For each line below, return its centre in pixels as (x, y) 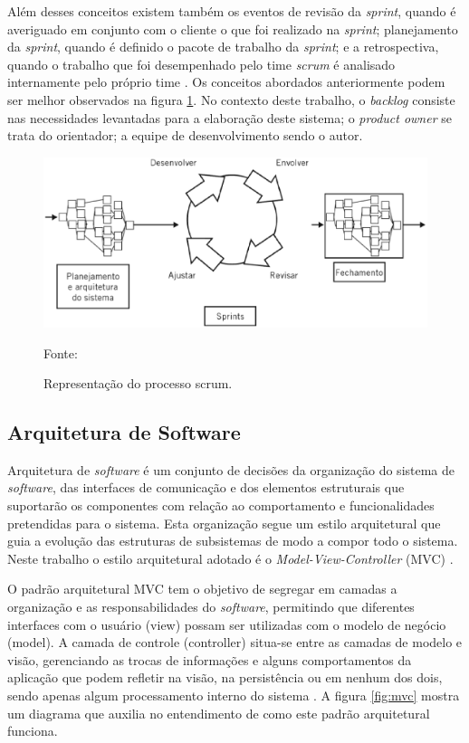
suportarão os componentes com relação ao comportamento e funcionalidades (221, 505)
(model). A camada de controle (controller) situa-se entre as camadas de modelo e (235, 642)
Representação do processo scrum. (138, 383)
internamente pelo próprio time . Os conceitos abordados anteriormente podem (226, 82)
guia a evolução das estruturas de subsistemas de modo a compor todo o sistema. (233, 541)
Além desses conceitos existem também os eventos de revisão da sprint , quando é (232, 11)
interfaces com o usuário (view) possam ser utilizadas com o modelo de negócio (227, 624)
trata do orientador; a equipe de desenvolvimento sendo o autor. (185, 135)
